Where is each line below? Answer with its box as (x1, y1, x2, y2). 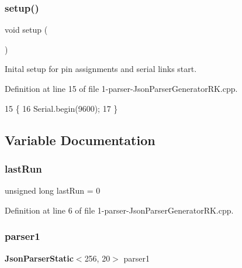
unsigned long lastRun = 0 (5, 184, 101, 197)
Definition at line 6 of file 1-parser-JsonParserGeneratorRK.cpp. (5, 204, 234, 216)
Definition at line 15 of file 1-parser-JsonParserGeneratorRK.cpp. (5, 83, 238, 94)
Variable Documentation (5, 130, 155, 149)
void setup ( (5, 23, 48, 36)
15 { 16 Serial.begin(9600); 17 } (5, 102, 118, 114)
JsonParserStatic (5, 252, 74, 264)
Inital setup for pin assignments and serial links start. (5, 63, 197, 75)
